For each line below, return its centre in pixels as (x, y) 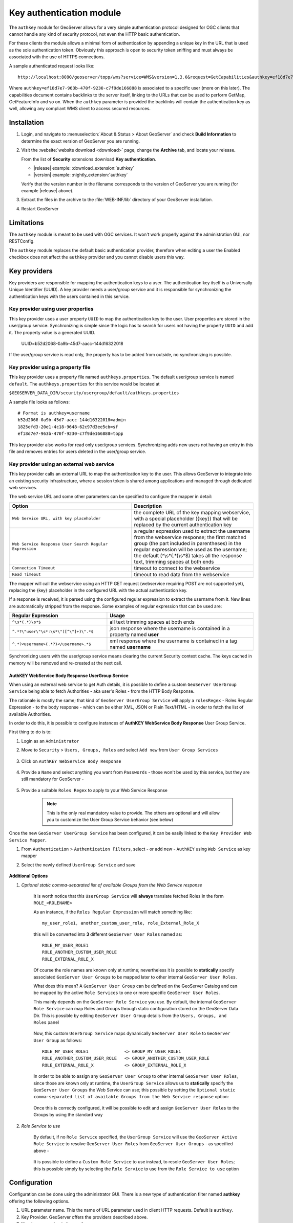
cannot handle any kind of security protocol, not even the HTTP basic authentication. (94, 34)
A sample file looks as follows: (40, 402)
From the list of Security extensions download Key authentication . (89, 159)
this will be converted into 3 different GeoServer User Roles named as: (108, 934)
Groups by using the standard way (68, 1115)
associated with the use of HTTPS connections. (57, 57)
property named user (134, 634)
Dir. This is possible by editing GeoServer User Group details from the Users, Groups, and (130, 1016)
